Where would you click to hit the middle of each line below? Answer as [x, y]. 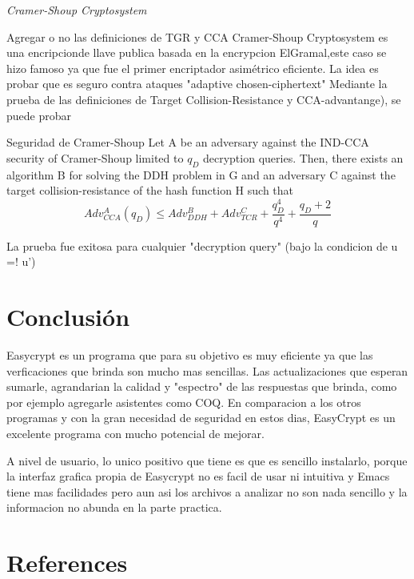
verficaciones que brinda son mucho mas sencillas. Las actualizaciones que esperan [207, 370]
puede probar [39, 115]
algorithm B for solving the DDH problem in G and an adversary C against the [201, 174]
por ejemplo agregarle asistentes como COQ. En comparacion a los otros [184, 402]
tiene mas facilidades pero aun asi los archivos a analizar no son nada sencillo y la [207, 491]
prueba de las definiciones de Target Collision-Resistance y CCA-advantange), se [204, 99]
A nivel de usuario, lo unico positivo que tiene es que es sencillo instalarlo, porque [207, 460]
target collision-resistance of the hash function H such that [150, 190]
